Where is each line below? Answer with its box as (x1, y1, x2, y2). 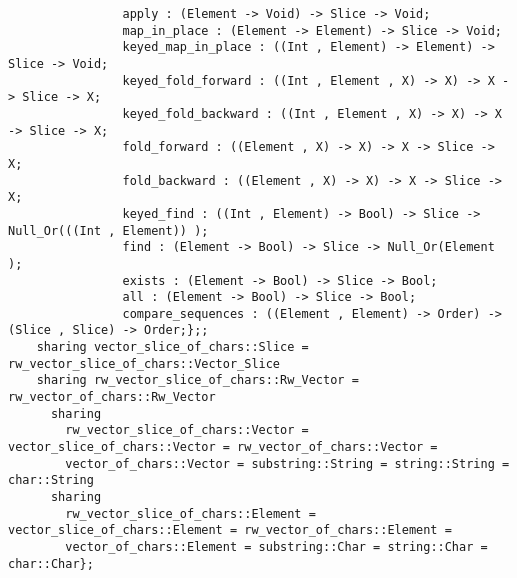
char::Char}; (8, 556, 94, 571)
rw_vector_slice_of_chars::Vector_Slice (8, 356, 281, 371)
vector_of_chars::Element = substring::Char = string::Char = (65, 540, 488, 554)
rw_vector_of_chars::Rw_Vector (8, 390, 216, 405)
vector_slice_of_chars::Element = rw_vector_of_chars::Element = (8, 523, 452, 538)
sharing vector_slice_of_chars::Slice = (36, 340, 309, 355)
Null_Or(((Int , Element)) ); (8, 223, 209, 238)
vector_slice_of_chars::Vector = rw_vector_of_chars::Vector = (8, 440, 438, 455)
